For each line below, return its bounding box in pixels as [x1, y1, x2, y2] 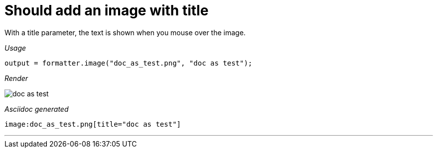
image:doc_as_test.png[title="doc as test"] [4, 120, 181, 128]
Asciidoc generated [4, 104, 69, 113]
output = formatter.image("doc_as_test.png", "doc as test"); [4, 59, 253, 67]
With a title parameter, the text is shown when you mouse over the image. [4, 28, 246, 37]
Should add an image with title [4, 2, 209, 19]
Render [4, 74, 28, 82]
